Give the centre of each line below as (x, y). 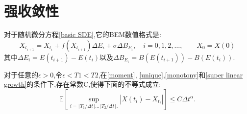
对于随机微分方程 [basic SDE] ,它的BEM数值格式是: (83, 34)
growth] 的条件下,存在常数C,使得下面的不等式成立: (83, 84)
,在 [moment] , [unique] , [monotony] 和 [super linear (171, 74)
